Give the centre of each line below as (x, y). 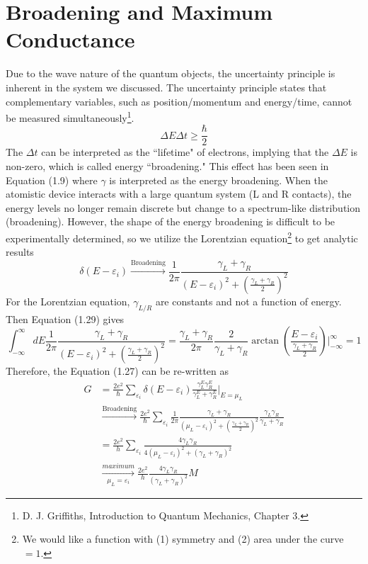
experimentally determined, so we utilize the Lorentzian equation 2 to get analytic (182, 237)
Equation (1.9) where (52, 180)
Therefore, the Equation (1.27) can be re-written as (117, 371)
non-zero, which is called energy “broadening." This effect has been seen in (167, 166)
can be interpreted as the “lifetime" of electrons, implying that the (185, 152)
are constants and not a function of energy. (248, 301)
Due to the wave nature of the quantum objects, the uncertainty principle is (171, 73)
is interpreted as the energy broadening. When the (219, 180)
